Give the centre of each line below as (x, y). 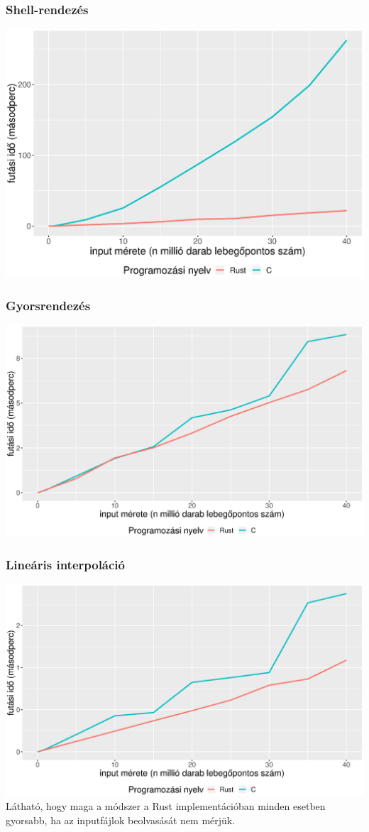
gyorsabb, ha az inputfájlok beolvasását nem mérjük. (121, 820)
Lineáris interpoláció (65, 564)
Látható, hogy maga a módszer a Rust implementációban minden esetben (166, 805)
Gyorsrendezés (48, 305)
